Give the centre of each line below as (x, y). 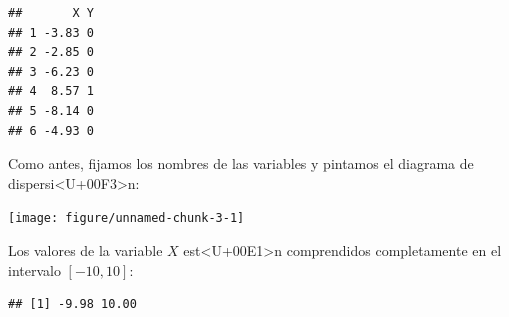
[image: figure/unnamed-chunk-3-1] (126, 218)
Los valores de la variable (85, 250)
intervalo (34, 269)
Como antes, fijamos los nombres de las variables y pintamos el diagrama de (241, 163)
